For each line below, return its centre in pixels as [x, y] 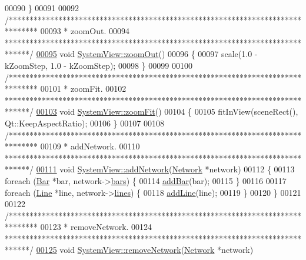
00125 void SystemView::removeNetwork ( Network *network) [145, 250]
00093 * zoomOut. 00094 [85, 31]
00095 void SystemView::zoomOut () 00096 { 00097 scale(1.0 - [147, 54]
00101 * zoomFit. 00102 [83, 89]
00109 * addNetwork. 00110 [90, 146]
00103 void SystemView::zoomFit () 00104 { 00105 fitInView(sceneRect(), [167, 111]
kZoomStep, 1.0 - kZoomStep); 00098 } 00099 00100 [99, 65]
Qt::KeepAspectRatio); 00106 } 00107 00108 [84, 123]
